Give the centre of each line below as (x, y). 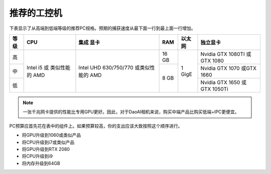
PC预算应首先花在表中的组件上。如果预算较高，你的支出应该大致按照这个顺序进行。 (96, 126)
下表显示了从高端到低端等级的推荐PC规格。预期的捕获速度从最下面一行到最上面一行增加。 (102, 28)
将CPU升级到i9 (37, 156)
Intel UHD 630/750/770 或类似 (114, 67)
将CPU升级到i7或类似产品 (48, 142)
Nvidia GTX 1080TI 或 (226, 54)
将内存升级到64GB (41, 163)
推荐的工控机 (36, 13)
